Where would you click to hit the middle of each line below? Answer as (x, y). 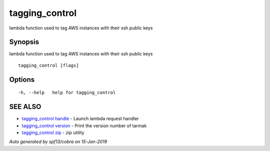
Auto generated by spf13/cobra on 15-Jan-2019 (58, 142)
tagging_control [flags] (48, 65)
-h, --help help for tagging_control (67, 93)
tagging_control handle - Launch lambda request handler (80, 119)
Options (22, 79)
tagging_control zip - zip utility (53, 133)
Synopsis (24, 42)
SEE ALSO (25, 107)
